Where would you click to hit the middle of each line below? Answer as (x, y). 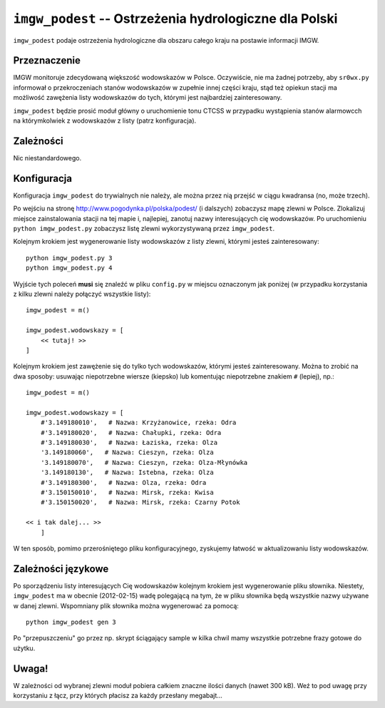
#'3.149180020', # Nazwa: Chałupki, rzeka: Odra (131, 432)
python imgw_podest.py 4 (69, 268)
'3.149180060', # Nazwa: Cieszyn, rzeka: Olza (127, 452)
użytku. (24, 648)
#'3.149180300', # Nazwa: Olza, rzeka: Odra (123, 482)
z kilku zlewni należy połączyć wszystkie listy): (82, 294)
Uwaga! (31, 668)
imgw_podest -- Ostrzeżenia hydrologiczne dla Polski (175, 19)
